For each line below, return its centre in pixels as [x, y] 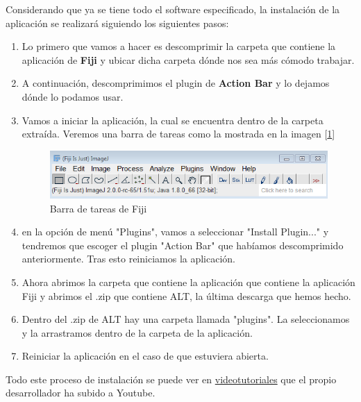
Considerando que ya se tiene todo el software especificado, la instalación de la [173, 9]
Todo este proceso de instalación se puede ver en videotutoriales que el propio [171, 379]
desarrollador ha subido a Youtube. [81, 393]
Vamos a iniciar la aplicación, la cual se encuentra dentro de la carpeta [173, 120]
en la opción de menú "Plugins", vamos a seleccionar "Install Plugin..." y [175, 232]
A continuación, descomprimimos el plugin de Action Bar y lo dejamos [176, 83]
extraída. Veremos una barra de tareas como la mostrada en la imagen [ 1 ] [178, 134]
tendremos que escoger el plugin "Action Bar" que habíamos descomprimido [183, 245]
